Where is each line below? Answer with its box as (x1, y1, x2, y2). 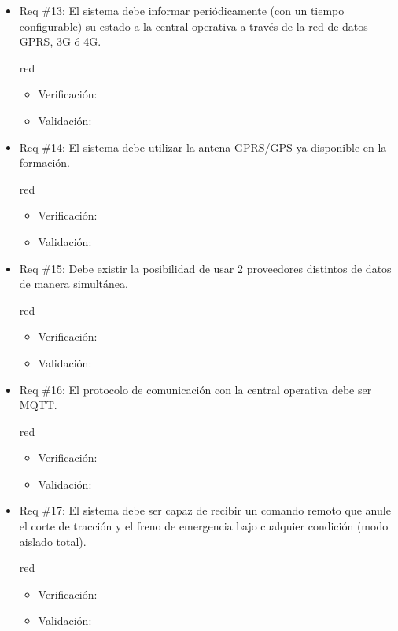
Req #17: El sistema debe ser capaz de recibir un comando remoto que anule (19, 502, 391, 518)
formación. (19, 154, 71, 171)
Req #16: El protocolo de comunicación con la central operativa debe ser (19, 381, 372, 397)
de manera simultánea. (19, 275, 128, 292)
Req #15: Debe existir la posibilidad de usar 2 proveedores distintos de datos (19, 260, 392, 276)
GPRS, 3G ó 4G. (19, 33, 101, 50)
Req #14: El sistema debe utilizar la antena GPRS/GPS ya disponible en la (19, 138, 387, 155)
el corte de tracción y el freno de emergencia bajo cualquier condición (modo (19, 518, 389, 534)
